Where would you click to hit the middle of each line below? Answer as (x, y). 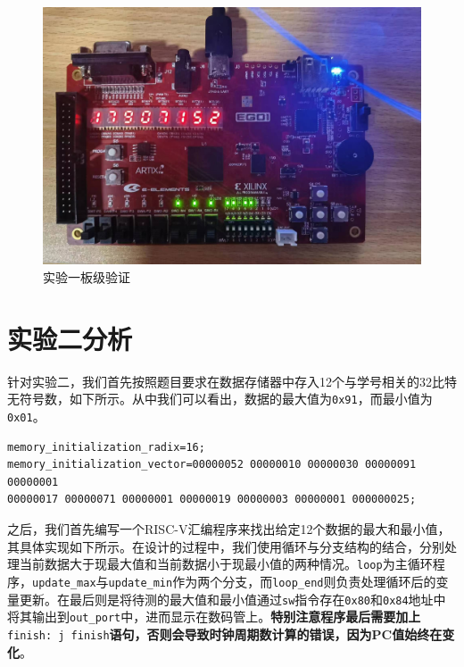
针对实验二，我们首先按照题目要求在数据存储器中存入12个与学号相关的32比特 (232, 381)
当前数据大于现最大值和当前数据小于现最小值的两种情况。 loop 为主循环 (226, 564)
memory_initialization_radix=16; (106, 447)
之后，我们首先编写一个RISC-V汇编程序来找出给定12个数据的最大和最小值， (229, 529)
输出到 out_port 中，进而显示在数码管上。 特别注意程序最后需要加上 (226, 617)
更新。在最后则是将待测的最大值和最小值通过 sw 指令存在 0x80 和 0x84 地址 (226, 599)
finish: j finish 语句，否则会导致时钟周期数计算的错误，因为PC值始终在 (225, 634)
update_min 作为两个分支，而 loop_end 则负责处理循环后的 (272, 581)
